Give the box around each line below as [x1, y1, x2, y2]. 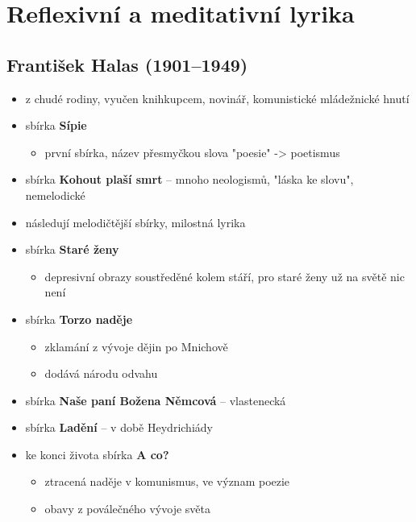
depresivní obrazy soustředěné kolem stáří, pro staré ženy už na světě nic [44, 267, 405, 284]
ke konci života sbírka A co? [25, 445, 169, 462]
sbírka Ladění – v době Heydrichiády [25, 419, 213, 436]
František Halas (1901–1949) [6, 52, 248, 77]
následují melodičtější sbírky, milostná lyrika [25, 213, 246, 230]
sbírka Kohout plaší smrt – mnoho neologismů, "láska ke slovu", [25, 171, 354, 188]
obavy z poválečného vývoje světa [44, 500, 210, 517]
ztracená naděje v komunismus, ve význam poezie [44, 473, 290, 490]
